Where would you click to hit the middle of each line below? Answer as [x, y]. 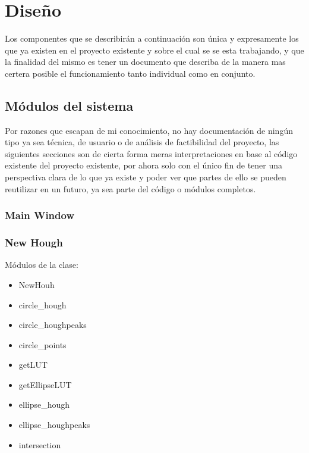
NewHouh [37, 284]
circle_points [42, 344]
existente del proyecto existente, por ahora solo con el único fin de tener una [144, 165]
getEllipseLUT [45, 384]
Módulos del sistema [69, 105]
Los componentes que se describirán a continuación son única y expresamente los [152, 38]
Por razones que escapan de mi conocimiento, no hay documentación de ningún [149, 130]
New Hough [34, 243]
